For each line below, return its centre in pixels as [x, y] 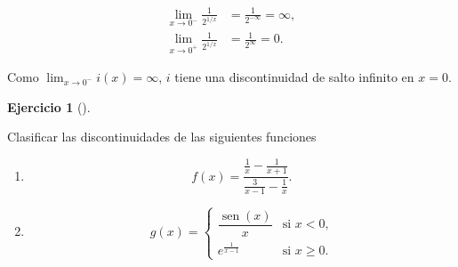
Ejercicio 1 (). [49, 106]
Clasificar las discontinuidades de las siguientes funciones [162, 137]
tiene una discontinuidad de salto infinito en [294, 77]
